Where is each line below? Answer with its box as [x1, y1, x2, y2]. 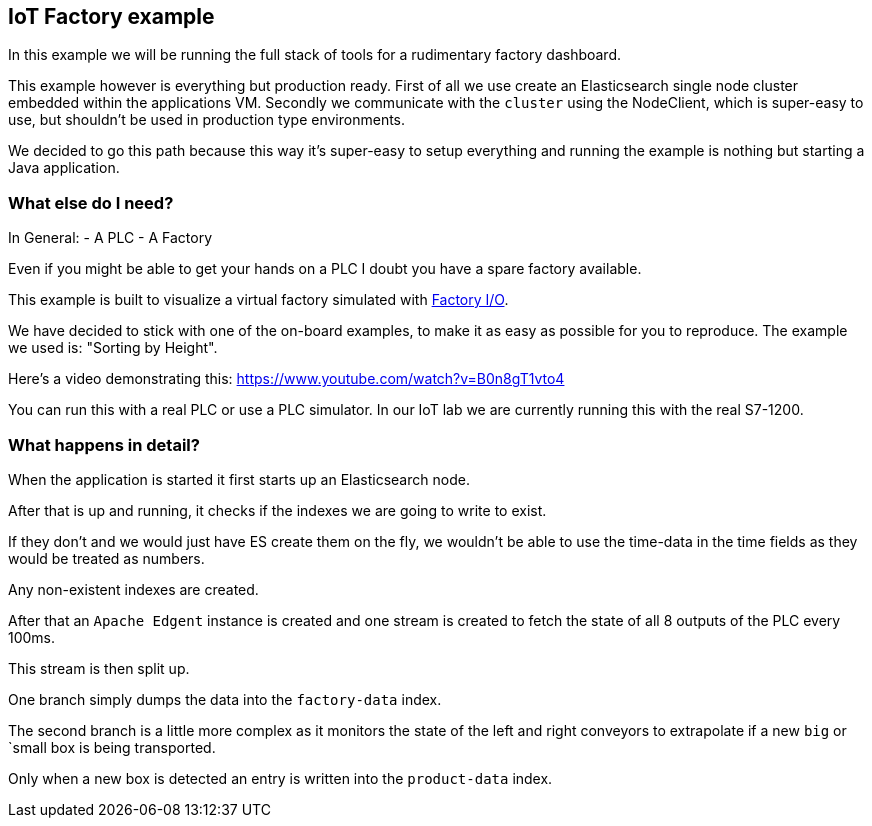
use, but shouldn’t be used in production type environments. [8, 111, 406, 129]
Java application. [8, 159, 120, 177]
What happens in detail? [8, 434, 200, 455]
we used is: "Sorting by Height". [8, 339, 218, 357]
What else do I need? [8, 192, 174, 213]
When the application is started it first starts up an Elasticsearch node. [8, 470, 470, 488]
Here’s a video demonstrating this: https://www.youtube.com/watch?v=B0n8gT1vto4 [8, 370, 565, 388]
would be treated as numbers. [8, 549, 205, 567]
